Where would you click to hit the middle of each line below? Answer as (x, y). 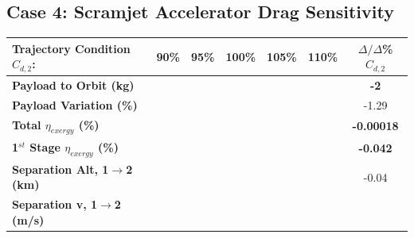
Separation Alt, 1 (61, 169)
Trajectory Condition (71, 48)
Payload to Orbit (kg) (73, 85)
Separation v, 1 (55, 204)
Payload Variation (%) (75, 104)
